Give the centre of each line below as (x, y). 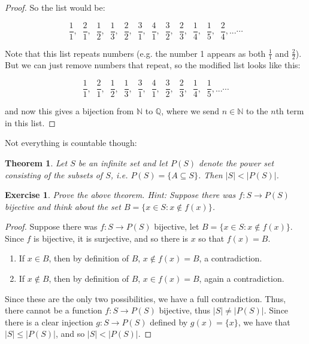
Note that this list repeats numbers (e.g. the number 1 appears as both (135, 53)
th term (290, 111)
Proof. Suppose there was (51, 226)
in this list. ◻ (30, 122)
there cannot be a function (54, 310)
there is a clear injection (49, 322)
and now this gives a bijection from (69, 111)
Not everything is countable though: (71, 143)
